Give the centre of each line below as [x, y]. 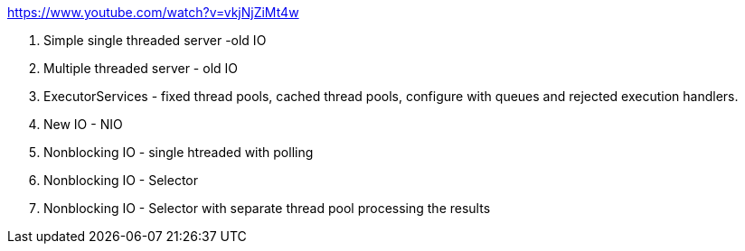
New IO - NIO [83, 124]
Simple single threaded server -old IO [155, 40]
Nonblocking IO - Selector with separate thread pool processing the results [267, 208]
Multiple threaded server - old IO [141, 68]
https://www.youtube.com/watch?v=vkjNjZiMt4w [153, 12]
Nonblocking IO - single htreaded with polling [179, 152]
